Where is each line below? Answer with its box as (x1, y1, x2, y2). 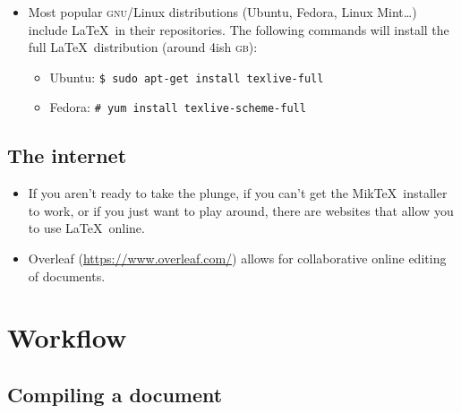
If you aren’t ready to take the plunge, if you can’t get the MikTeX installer (28, 184, 448, 202)
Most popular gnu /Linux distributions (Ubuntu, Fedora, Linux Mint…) (28, 3, 417, 21)
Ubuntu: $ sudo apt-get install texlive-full (49, 67, 324, 86)
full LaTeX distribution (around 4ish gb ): (28, 38, 258, 56)
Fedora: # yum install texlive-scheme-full (49, 98, 306, 116)
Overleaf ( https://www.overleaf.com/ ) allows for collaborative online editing (28, 249, 447, 268)
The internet (7, 142, 127, 169)
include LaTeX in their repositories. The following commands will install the (28, 20, 449, 39)
